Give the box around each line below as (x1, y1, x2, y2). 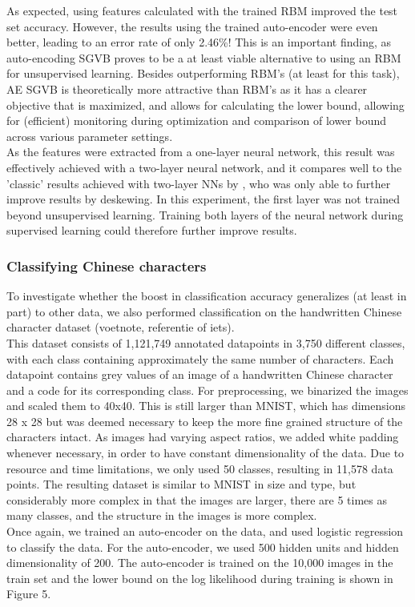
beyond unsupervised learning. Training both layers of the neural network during (6, 206, 404, 223)
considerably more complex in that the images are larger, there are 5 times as (6, 491, 387, 508)
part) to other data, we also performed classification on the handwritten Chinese (6, 303, 402, 320)
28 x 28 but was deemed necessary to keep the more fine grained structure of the (6, 412, 403, 429)
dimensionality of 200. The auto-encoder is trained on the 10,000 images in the (6, 554, 393, 571)
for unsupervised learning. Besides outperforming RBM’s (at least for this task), (6, 65, 400, 82)
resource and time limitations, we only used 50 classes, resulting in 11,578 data (6, 460, 393, 476)
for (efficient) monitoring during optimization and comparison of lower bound (6, 112, 386, 129)
